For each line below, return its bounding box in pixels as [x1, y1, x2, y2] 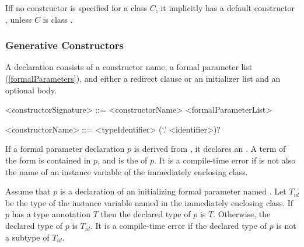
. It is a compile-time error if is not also [154, 154, 296, 166]
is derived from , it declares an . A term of [134, 142, 286, 155]
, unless [5, 13, 32, 25]
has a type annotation [12, 208, 90, 220]
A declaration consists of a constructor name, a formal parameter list [5, 61, 253, 73]
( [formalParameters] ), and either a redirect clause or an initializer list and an [5, 72, 281, 84]
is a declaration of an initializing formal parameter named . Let [60, 185, 286, 197]
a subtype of [5, 231, 50, 243]
